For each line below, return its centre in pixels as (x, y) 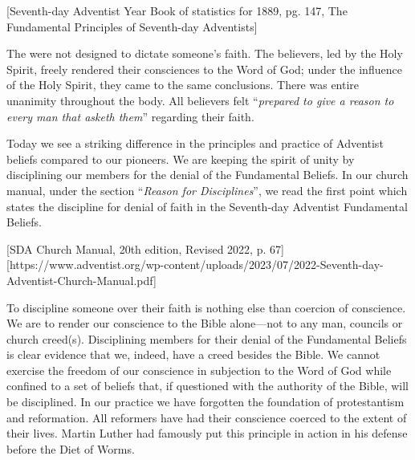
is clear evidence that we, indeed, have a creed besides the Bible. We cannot (193, 354)
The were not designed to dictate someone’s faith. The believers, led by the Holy (205, 53)
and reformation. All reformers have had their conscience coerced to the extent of (207, 417)
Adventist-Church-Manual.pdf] (81, 280)
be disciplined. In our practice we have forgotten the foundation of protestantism (205, 402)
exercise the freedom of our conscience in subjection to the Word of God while (199, 370)
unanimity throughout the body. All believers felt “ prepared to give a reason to (200, 100)
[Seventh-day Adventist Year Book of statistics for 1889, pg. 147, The (177, 10)
